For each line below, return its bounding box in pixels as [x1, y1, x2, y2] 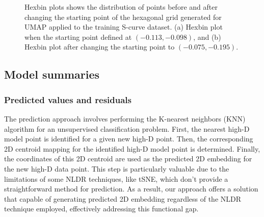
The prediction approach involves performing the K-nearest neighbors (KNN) [4, 113, 246, 124]
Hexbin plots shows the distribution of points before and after [24, 2, 218, 12]
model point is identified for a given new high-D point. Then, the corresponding [4, 133, 253, 144]
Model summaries [4, 66, 100, 82]
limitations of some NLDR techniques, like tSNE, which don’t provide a [4, 173, 228, 184]
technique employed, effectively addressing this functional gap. [4, 203, 199, 214]
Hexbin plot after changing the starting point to [24, 41, 175, 52]
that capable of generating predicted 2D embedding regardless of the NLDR [4, 193, 242, 204]
